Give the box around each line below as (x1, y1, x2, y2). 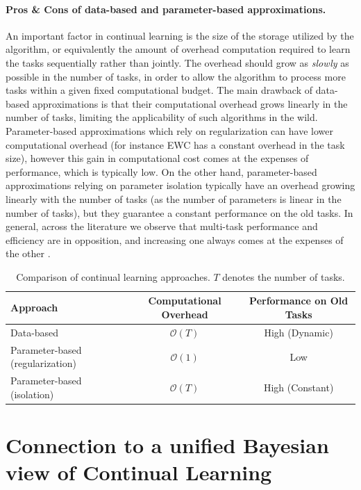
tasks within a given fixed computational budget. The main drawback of (6, 83, 312, 97)
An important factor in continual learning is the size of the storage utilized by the (6, 28, 354, 42)
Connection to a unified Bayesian (6, 431, 329, 459)
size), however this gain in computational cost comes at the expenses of (6, 151, 309, 165)
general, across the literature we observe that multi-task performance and (6, 219, 318, 234)
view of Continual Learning (6, 458, 272, 487)
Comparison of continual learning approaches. (16, 269, 210, 284)
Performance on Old (249, 293, 349, 308)
